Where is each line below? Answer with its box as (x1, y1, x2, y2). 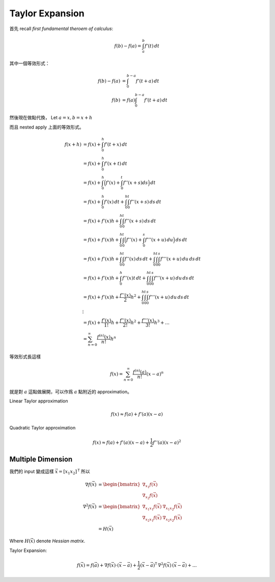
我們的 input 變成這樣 (9, 468, 54, 474)
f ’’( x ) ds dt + (124, 256, 153, 262)
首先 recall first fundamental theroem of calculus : (9, 26, 114, 32)
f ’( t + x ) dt (103, 141, 127, 147)
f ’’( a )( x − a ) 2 (153, 439, 181, 445)
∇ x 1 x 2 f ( (162, 503, 178, 512)
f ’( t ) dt (144, 43, 160, 48)
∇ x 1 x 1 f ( (142, 503, 157, 512)
